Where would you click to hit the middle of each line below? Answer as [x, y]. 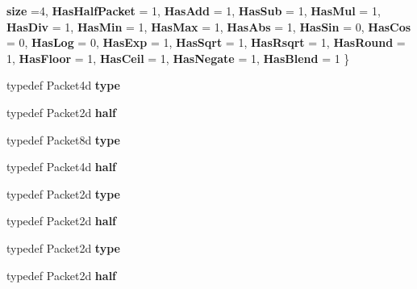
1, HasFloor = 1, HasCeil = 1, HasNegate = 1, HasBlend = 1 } [178, 58]
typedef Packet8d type [63, 139]
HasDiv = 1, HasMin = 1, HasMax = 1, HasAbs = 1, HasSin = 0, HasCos [209, 26]
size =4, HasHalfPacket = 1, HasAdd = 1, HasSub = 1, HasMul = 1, [194, 10]
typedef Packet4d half [62, 167]
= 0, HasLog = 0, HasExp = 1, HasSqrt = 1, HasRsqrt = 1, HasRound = [206, 42]
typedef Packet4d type [63, 85]
